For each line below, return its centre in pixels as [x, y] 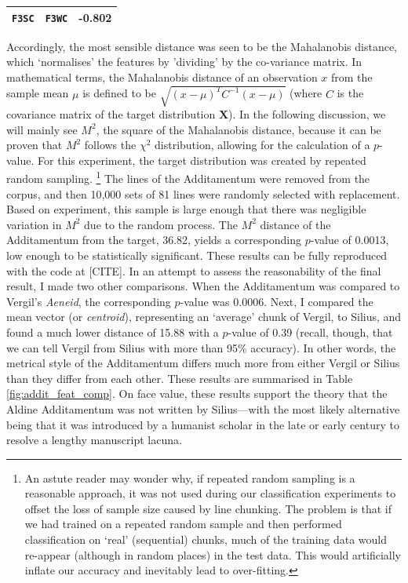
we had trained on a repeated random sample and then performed [183, 524]
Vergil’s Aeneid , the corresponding [89, 301]
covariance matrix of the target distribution [111, 113]
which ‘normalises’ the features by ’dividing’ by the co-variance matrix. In [184, 62]
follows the [110, 145]
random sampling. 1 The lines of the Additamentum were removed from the [188, 177]
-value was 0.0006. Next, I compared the [277, 301]
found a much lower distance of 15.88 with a [113, 332]
